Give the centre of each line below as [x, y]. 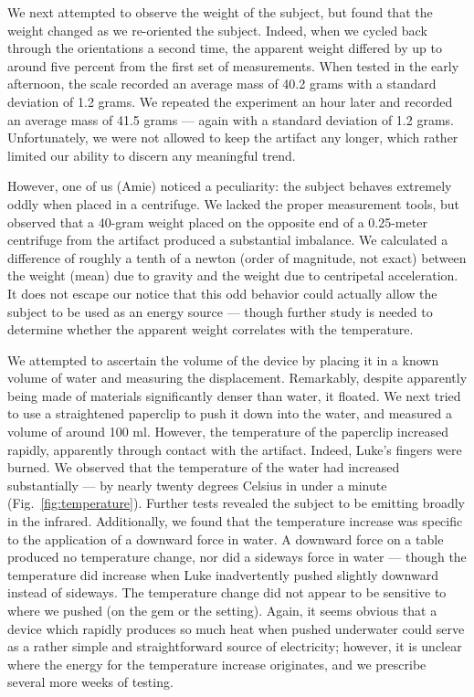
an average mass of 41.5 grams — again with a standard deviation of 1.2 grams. [231, 119]
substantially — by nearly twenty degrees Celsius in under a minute [197, 485]
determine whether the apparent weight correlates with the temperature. [211, 329]
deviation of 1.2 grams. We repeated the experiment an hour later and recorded [230, 101]
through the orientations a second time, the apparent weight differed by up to [225, 48]
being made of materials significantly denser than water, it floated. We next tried [234, 395]
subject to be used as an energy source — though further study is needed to [220, 311]
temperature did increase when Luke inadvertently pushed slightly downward [223, 574]
